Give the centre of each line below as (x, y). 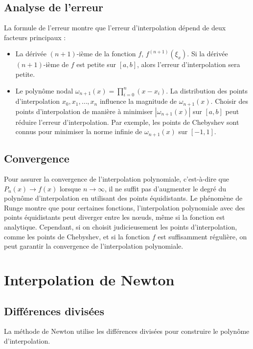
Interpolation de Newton (89, 280)
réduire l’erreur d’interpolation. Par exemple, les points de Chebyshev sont (127, 122)
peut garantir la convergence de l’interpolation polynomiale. (94, 246)
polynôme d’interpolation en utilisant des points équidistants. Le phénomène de (123, 198)
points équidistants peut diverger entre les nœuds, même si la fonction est (115, 217)
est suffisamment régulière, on (202, 236)
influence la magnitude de (138, 101)
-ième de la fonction (106, 54)
